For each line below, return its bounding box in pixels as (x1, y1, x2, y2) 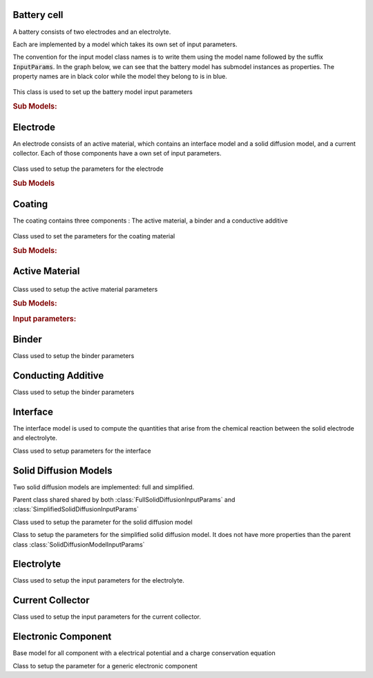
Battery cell (12, 9, 64, 21)
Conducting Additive (12, 370, 104, 382)
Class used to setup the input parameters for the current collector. (12, 612, 202, 621)
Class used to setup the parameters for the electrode (12, 164, 164, 173)
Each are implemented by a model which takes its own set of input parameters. (12, 40, 238, 48)
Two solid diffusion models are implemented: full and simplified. (12, 482, 195, 491)
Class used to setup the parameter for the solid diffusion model (12, 518, 193, 526)
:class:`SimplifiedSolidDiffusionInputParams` (12, 505, 140, 514)
